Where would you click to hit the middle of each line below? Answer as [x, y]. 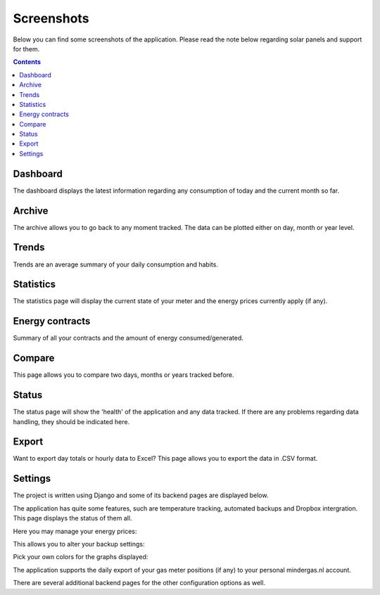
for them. [26, 49]
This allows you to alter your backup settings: [79, 544]
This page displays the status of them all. [72, 518]
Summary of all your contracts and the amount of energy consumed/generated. [128, 338]
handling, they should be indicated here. [71, 421]
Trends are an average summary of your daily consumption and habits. [115, 264]
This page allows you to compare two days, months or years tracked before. [123, 375]
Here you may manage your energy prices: [75, 531]
